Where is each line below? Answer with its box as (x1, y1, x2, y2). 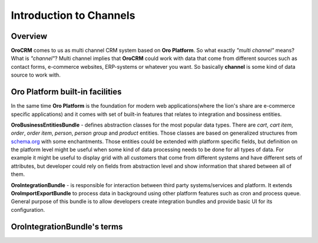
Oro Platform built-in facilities (11, 87, 122, 97)
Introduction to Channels (11, 9, 135, 22)
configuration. (11, 206, 45, 213)
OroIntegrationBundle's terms (11, 221, 123, 232)
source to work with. (11, 71, 61, 79)
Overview (11, 31, 48, 41)
